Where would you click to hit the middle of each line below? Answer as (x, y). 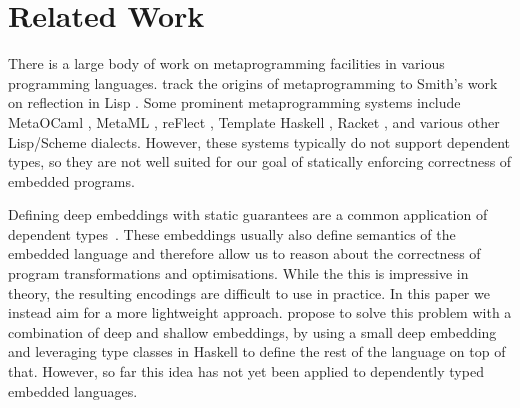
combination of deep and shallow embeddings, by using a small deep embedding (252, 331)
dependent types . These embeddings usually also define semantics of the (232, 233)
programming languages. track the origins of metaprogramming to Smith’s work (253, 82)
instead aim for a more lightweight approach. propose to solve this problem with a (260, 312)
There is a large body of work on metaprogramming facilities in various (226, 63)
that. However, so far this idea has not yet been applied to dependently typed (246, 371)
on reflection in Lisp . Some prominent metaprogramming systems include (234, 102)
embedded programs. (71, 180)
